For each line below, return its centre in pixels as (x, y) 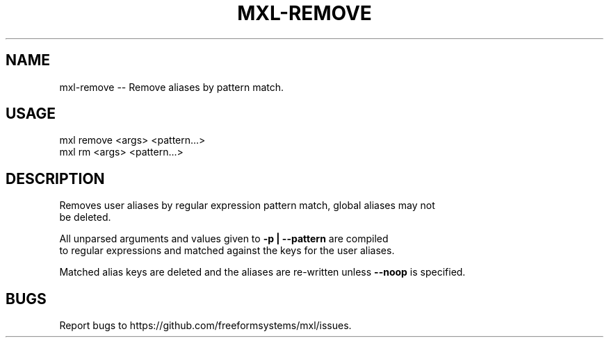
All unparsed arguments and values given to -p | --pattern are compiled (224, 239)
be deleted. (85, 217)
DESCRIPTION (55, 178)
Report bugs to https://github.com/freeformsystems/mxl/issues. (205, 326)
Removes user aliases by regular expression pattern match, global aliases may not (247, 206)
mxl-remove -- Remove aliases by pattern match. (172, 87)
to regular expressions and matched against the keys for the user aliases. (227, 251)
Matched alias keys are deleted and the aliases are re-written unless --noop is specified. (262, 272)
